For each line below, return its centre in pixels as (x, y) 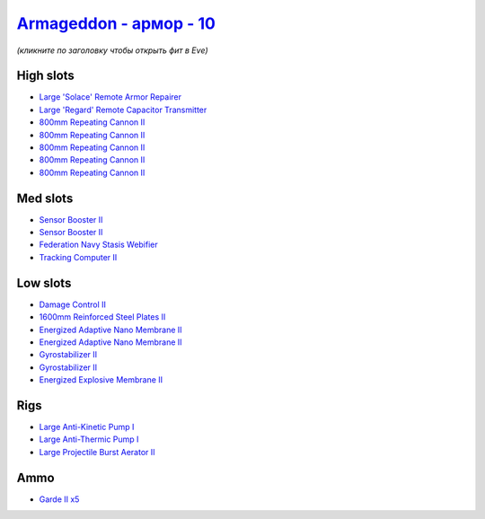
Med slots (45, 198)
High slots (46, 76)
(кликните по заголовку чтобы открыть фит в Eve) (112, 50)
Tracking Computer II (78, 257)
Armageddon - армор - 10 (116, 23)
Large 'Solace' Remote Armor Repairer (110, 97)
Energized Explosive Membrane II (101, 380)
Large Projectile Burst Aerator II (97, 452)
